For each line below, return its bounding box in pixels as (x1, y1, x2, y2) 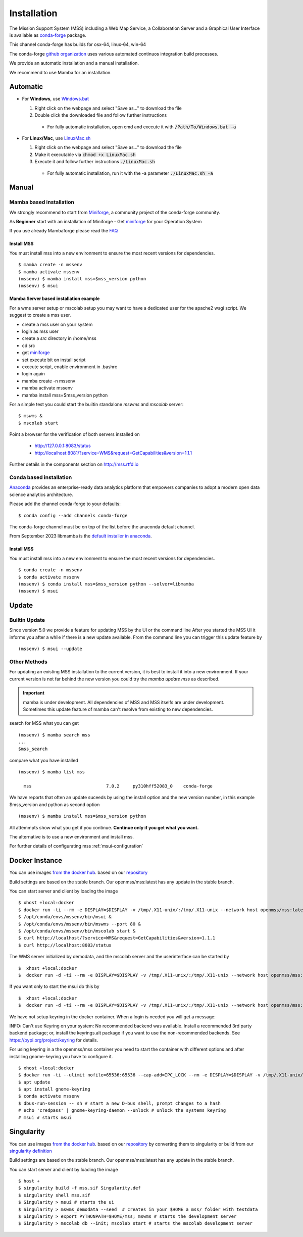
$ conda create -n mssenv (18, 567, 83, 573)
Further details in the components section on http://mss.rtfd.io (9, 461, 139, 467)
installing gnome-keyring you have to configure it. (9, 1053, 113, 1059)
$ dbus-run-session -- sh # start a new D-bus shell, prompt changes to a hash (18, 1100, 221, 1106)
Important (23, 690, 45, 696)
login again (22, 371, 45, 377)
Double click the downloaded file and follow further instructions (34, 112, 167, 118)
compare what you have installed (9, 757, 78, 763)
